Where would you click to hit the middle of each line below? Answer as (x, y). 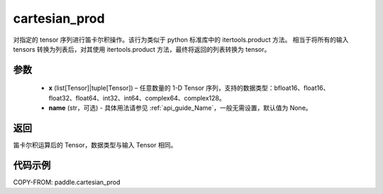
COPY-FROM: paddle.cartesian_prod (67, 182)
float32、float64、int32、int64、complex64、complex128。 (137, 98)
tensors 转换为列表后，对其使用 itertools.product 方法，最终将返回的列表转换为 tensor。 (142, 49)
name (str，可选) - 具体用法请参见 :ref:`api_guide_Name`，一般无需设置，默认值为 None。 (180, 108)
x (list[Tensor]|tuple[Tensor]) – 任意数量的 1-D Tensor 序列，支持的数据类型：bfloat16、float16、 (189, 88)
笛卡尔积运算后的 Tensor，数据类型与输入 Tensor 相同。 (95, 145)
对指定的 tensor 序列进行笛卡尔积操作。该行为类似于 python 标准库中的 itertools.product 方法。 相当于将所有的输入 (181, 40)
